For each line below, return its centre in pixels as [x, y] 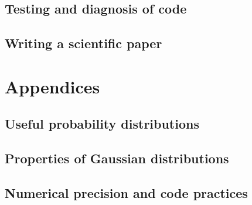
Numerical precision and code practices [126, 192]
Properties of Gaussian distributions [117, 158]
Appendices [52, 86]
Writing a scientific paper [84, 43]
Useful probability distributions [102, 124]
